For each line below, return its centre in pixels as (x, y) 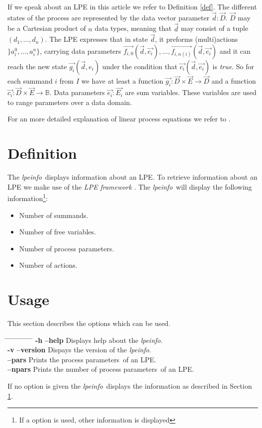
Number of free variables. (57, 232)
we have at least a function (122, 81)
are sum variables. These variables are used (191, 92)
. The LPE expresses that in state (96, 39)
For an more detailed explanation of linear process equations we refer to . (119, 119)
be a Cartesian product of (47, 28)
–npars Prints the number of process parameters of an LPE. (101, 369)
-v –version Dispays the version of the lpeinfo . (79, 350)
